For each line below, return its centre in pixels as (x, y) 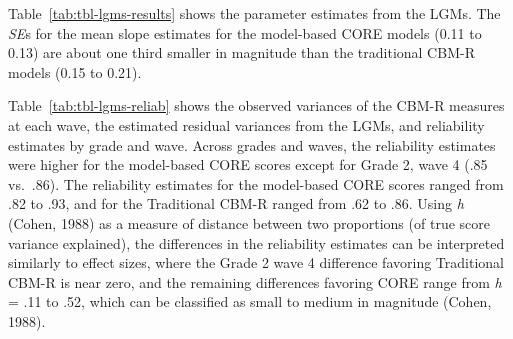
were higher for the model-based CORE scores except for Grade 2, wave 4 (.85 (248, 164)
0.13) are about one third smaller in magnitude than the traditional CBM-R (241, 52)
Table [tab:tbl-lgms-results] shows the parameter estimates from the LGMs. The (254, 13)
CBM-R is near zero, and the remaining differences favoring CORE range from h (255, 281)
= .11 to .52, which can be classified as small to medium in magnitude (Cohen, (250, 301)
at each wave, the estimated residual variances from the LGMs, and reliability (246, 124)
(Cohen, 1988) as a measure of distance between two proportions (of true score (249, 222)
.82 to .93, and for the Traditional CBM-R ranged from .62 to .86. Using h (236, 203)
